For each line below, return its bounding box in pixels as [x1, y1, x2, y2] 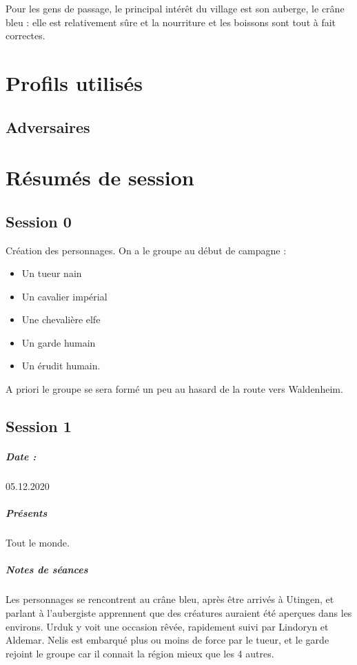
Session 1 [6, 416, 72, 437]
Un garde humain [21, 335, 96, 349]
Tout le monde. [6, 535, 70, 550]
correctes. [6, 28, 45, 43]
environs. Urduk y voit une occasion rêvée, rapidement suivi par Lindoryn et [6, 619, 329, 633]
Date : [6, 449, 37, 464]
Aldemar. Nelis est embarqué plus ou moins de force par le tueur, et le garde [6, 633, 329, 647]
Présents [6, 506, 48, 520]
